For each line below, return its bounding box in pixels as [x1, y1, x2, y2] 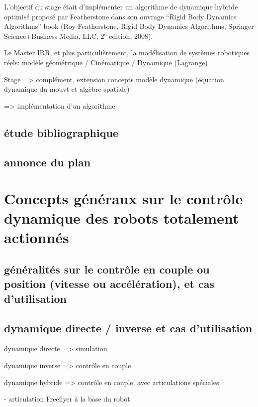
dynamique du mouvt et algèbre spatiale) [4, 84, 130, 94]
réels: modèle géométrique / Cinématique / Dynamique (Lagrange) [4, 57, 208, 67]
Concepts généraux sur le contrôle [4, 188, 243, 209]
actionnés [4, 227, 69, 248]
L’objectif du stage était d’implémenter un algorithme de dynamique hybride [4, 1, 238, 11]
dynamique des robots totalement [4, 208, 239, 228]
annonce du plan [4, 154, 91, 169]
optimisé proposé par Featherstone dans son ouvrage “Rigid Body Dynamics [4, 11, 237, 21]
